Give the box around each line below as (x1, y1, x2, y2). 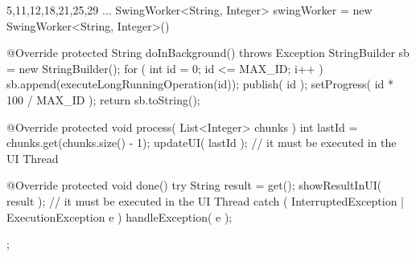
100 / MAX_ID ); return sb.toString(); (6, 91, 200, 108)
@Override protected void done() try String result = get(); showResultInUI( (6, 177, 382, 194)
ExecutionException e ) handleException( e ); (6, 208, 233, 225)
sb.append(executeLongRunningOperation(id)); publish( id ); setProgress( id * (6, 75, 394, 92)
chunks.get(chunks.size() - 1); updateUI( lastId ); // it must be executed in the (6, 134, 397, 151)
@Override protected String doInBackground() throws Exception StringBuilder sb (6, 44, 410, 61)
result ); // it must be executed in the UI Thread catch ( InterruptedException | (6, 192, 405, 209)
